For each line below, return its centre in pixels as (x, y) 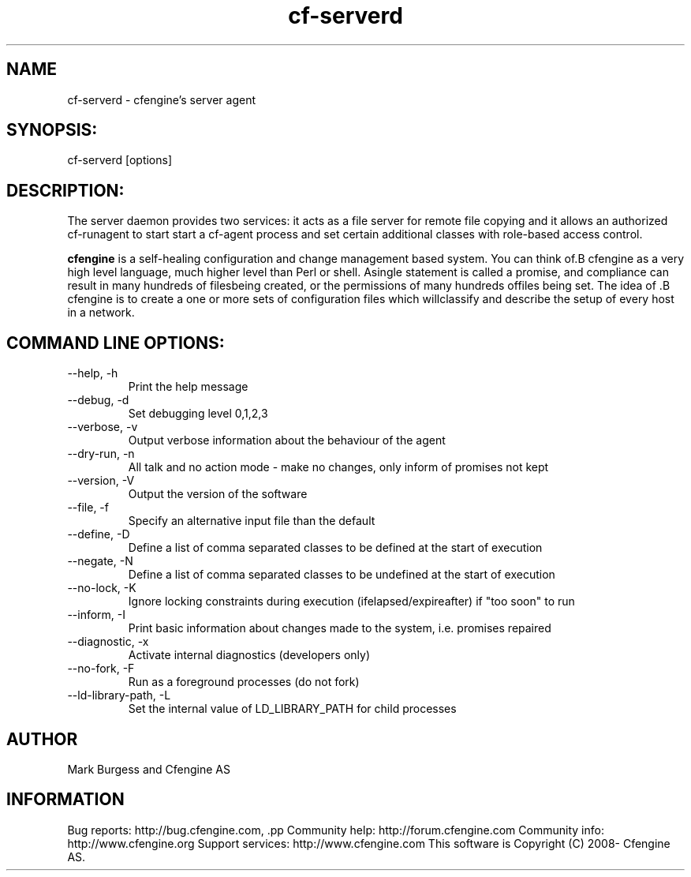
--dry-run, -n (101, 454)
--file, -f (88, 508)
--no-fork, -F (101, 669)
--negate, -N (100, 561)
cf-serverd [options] (120, 160)
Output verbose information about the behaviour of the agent (287, 440)
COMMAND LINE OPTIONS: (116, 343)
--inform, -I (97, 615)
